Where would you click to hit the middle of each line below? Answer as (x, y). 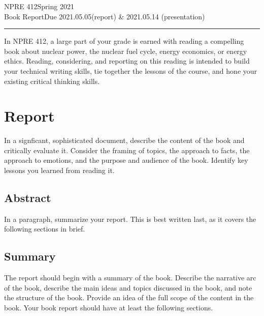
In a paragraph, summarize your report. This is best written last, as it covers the (130, 219)
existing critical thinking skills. (52, 81)
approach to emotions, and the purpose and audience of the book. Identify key (126, 160)
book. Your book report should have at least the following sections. (109, 308)
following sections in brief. (45, 229)
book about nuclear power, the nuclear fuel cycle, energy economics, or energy (126, 51)
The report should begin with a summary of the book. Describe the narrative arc (130, 278)
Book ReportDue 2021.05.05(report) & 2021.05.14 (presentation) (105, 16)
